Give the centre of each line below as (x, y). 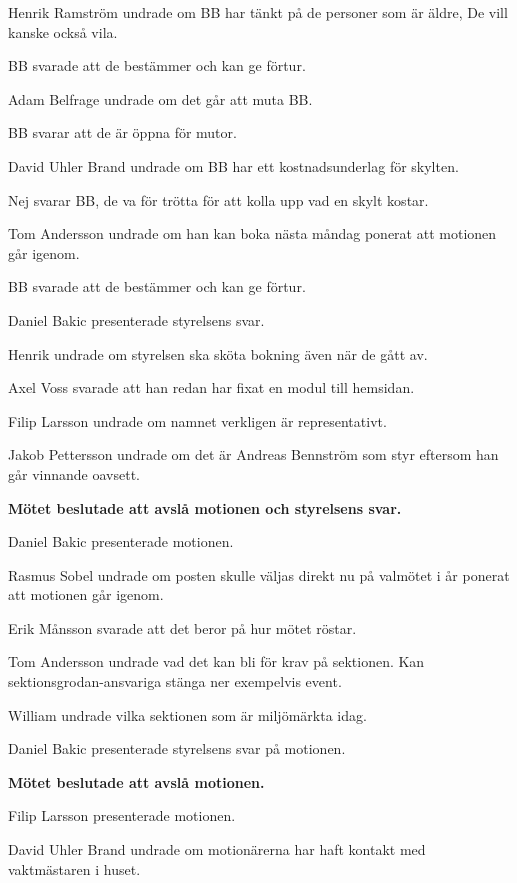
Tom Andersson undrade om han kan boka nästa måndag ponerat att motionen (252, 233)
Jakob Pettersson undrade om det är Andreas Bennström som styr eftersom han (253, 454)
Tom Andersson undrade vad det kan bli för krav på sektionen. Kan (216, 661)
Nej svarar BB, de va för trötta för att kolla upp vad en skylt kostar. (218, 199)
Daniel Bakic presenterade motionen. (121, 541)
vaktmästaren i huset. (74, 868)
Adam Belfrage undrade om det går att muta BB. (160, 98)
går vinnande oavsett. (74, 473)
